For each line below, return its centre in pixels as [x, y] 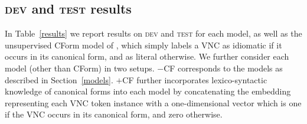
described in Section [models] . [59, 79]
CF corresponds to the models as [223, 68]
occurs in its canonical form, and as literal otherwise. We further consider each [147, 56]
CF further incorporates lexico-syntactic [195, 79]
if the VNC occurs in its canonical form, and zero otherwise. [114, 114]
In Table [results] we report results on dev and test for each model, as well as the [153, 33]
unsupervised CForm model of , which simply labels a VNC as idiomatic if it [143, 45]
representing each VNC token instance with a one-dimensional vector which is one [153, 102]
